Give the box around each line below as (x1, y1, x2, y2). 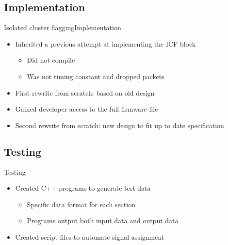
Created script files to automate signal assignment (15, 231, 164, 242)
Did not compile (27, 55, 75, 65)
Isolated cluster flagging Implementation (4, 22, 121, 33)
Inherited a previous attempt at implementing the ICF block (15, 38, 196, 49)
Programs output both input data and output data (27, 215, 179, 226)
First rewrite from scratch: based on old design (15, 87, 155, 98)
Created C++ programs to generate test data (15, 183, 151, 193)
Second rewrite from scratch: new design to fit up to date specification (15, 120, 224, 130)
